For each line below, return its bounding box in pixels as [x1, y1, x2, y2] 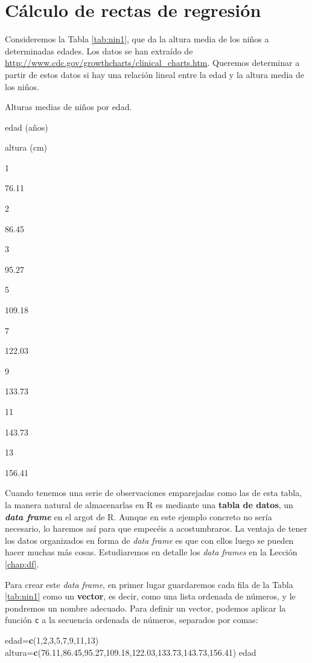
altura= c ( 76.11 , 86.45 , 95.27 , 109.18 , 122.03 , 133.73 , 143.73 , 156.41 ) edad [5, 645, 256, 658]
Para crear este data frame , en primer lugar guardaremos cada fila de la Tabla [5, 578, 293, 590]
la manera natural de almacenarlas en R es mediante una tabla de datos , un [5, 498, 293, 511]
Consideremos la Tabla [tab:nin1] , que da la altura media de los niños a [5, 33, 269, 45]
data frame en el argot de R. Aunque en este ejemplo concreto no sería [5, 510, 272, 523]
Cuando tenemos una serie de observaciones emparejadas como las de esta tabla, [5, 486, 302, 499]
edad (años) [5, 120, 48, 133]
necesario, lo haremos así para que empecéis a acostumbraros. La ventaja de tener [5, 522, 307, 535]
